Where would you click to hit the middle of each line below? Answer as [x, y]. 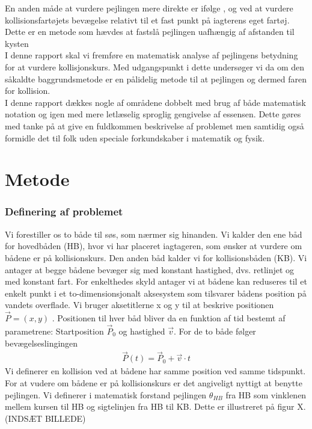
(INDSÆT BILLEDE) [45, 418]
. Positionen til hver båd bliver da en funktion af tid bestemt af [169, 318]
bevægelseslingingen [41, 343]
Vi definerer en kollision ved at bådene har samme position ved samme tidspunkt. [155, 371]
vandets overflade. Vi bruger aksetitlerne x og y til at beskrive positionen [139, 305]
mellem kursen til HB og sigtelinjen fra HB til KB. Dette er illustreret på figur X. [155, 406]
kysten [17, 43]
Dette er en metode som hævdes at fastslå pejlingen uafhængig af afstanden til [150, 32]
